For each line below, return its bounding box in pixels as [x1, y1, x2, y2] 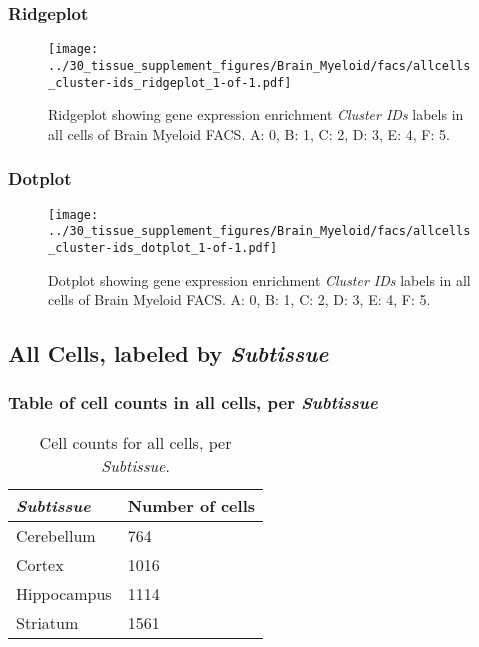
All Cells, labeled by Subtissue [8, 338, 329, 369]
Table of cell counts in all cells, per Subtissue [8, 390, 378, 415]
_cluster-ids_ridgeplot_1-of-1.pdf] [48, 75, 292, 90]
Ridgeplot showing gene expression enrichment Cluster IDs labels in [48, 104, 464, 125]
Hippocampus [16, 581, 112, 605]
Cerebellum [16, 523, 96, 547]
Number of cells [127, 493, 256, 517]
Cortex [16, 552, 64, 576]
